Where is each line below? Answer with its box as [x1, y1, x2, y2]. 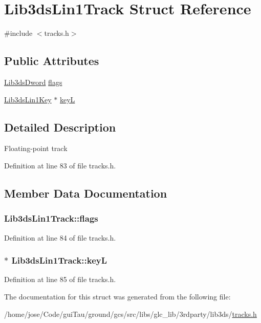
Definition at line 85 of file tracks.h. [4, 274, 116, 285]
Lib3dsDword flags [4, 76, 62, 87]
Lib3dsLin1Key [4, 94, 52, 104]
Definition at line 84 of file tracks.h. [4, 232, 116, 243]
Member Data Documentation [4, 185, 167, 201]
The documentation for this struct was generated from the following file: [4, 291, 231, 302]
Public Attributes [4, 53, 99, 69]
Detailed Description [4, 119, 116, 135]
